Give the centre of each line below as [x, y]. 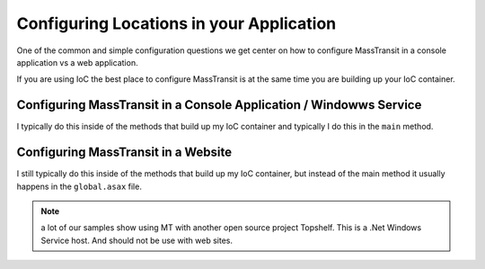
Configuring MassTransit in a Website [124, 152]
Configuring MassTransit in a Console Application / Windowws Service [219, 105]
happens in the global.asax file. [79, 186]
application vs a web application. [77, 62]
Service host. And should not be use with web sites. [137, 240]
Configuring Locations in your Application [176, 23]
